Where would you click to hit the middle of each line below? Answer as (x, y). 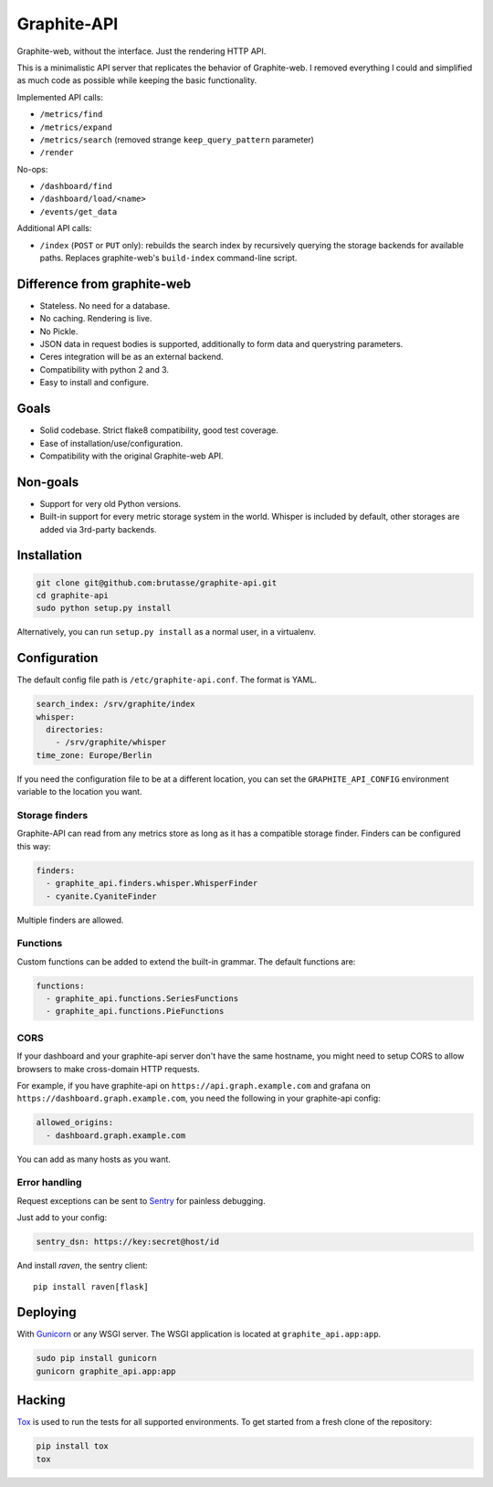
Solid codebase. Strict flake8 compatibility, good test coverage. (159, 430)
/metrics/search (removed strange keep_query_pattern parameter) (177, 139)
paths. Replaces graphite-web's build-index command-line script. (168, 258)
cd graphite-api (73, 596)
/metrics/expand (76, 127)
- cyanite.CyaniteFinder (101, 896)
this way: (34, 846)
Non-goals (48, 482)
